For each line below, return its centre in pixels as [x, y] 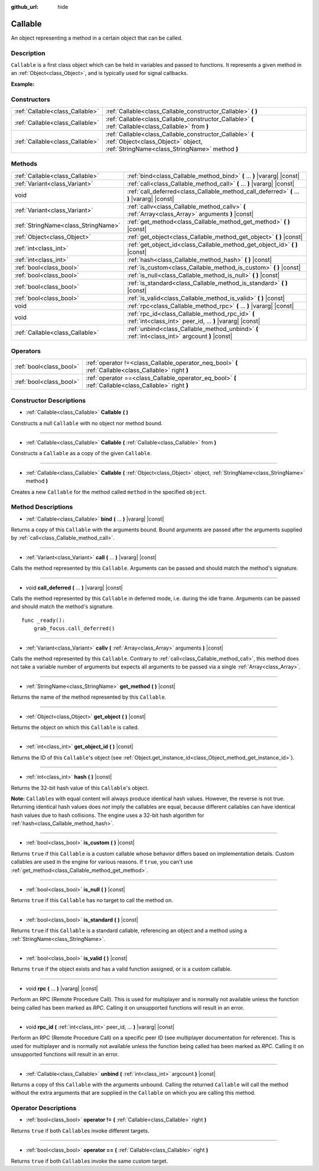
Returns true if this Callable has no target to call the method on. [92, 900]
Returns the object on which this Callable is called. [75, 727]
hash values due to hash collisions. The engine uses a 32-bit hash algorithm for [108, 815]
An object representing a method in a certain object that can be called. [97, 38]
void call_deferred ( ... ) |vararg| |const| [74, 588]
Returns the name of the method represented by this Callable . [89, 697]
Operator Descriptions [44, 1108]
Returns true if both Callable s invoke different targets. [80, 1131]
